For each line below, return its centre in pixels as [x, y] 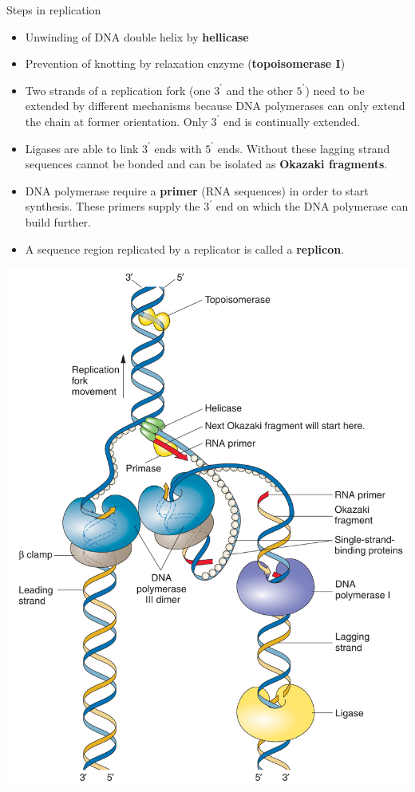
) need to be [335, 90]
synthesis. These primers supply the [113, 206]
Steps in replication [54, 10]
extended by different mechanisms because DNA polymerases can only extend [215, 106]
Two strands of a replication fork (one [118, 90]
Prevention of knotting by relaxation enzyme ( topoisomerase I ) [185, 63]
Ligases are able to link [82, 148]
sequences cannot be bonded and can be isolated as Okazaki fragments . [206, 164]
